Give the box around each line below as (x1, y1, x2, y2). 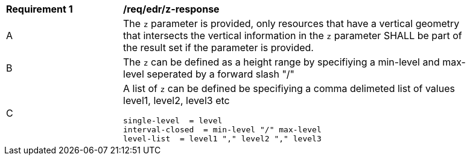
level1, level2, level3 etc (123, 94, 230, 106)
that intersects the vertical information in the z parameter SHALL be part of (123, 29, 462, 42)
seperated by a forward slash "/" (147, 68, 295, 80)
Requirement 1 (6, 3, 73, 15)
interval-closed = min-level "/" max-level (123, 125, 322, 134)
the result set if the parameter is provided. (123, 42, 314, 54)
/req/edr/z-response (123, 3, 220, 15)
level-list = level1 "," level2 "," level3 (123, 134, 322, 143)
